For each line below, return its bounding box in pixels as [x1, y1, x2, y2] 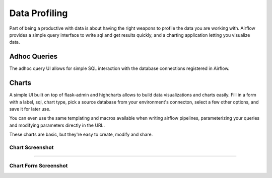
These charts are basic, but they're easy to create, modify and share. [9, 131, 153, 138]
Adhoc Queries [9, 52, 58, 61]
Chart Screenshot [9, 144, 54, 151]
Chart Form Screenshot [9, 162, 68, 169]
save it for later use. [9, 106, 50, 112]
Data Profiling [9, 8, 68, 19]
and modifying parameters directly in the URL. [9, 122, 105, 128]
